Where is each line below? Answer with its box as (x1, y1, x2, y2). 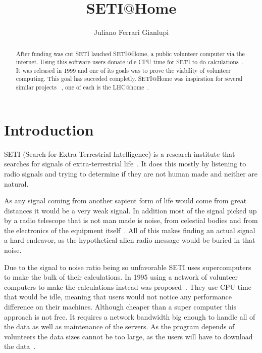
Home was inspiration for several (156, 74, 243, 83)
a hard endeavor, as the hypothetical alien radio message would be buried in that (4, 235, 255, 245)
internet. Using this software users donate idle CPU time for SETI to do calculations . (16, 58, 243, 66)
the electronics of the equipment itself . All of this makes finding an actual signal (4, 225, 255, 235)
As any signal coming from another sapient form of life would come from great (4, 195, 247, 206)
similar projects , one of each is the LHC (16, 83, 126, 92)
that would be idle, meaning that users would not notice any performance (4, 291, 232, 302)
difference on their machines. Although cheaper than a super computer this (4, 301, 237, 312)
